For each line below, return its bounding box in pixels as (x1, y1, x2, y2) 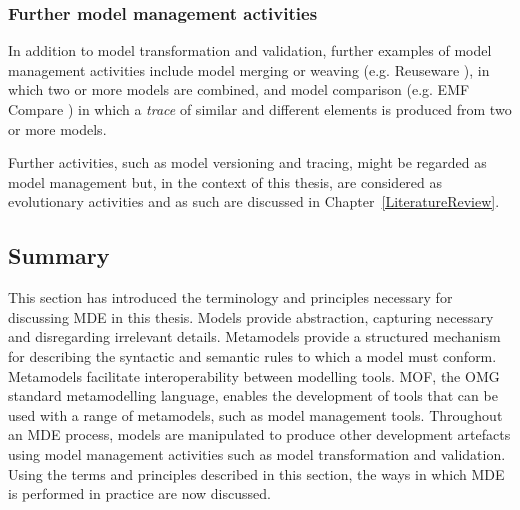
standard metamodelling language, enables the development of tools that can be (8, 385, 498, 406)
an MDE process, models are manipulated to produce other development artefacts (8, 424, 511, 445)
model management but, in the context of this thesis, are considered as (8, 171, 443, 192)
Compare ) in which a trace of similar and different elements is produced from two (8, 99, 512, 119)
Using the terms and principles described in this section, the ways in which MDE (8, 463, 505, 484)
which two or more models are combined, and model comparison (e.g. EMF (8, 79, 470, 100)
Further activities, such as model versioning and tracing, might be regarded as (8, 152, 487, 173)
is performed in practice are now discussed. (8, 483, 271, 504)
